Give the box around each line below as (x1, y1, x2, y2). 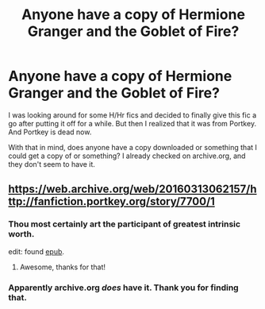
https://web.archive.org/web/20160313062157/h (8, 183, 257, 196)
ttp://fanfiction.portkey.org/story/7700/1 (8, 195, 216, 208)
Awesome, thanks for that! (19, 262, 106, 272)
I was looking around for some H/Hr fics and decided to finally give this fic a (8, 110, 256, 120)
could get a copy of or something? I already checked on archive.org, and (8, 151, 246, 160)
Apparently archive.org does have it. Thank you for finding (8, 282, 240, 293)
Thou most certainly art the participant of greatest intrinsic (8, 218, 240, 230)
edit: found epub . (8, 246, 65, 256)
